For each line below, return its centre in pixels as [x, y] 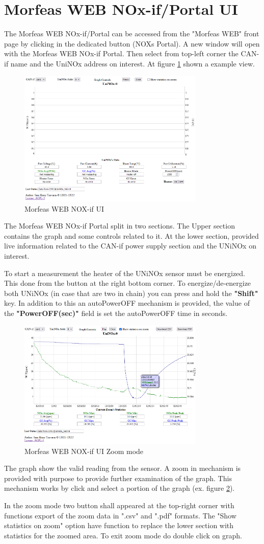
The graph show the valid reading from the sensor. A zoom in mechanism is [123, 468]
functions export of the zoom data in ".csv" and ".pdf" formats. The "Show [120, 515]
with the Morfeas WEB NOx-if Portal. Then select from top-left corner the [121, 53]
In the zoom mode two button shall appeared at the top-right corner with [119, 505]
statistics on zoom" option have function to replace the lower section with [119, 525]
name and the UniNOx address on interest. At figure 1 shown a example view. [133, 63]
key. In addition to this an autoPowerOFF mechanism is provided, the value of [127, 303]
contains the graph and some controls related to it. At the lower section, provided [131, 235]
